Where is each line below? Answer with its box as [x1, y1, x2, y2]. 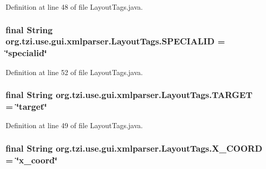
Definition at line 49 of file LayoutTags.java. [6, 120, 143, 131]
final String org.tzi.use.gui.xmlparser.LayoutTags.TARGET [6, 88, 253, 101]
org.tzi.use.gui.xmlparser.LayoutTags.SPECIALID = [6, 35, 225, 47]
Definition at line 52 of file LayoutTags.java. [6, 66, 143, 77]
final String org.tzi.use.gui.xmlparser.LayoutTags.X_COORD [6, 141, 262, 154]
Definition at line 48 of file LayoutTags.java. [6, 2, 143, 12]
